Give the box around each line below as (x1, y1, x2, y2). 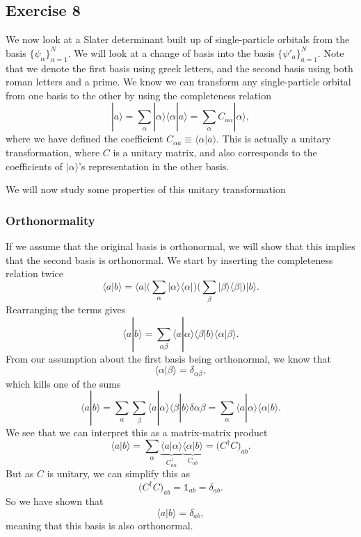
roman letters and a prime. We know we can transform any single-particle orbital (6, 74, 351, 89)
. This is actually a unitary (216, 131, 331, 146)
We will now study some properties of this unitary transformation (6, 182, 286, 197)
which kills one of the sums (6, 376, 121, 390)
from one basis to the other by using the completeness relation (6, 88, 271, 102)
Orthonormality (6, 211, 95, 229)
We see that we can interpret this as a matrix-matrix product (6, 425, 268, 440)
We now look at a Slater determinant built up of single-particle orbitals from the (6, 32, 350, 47)
